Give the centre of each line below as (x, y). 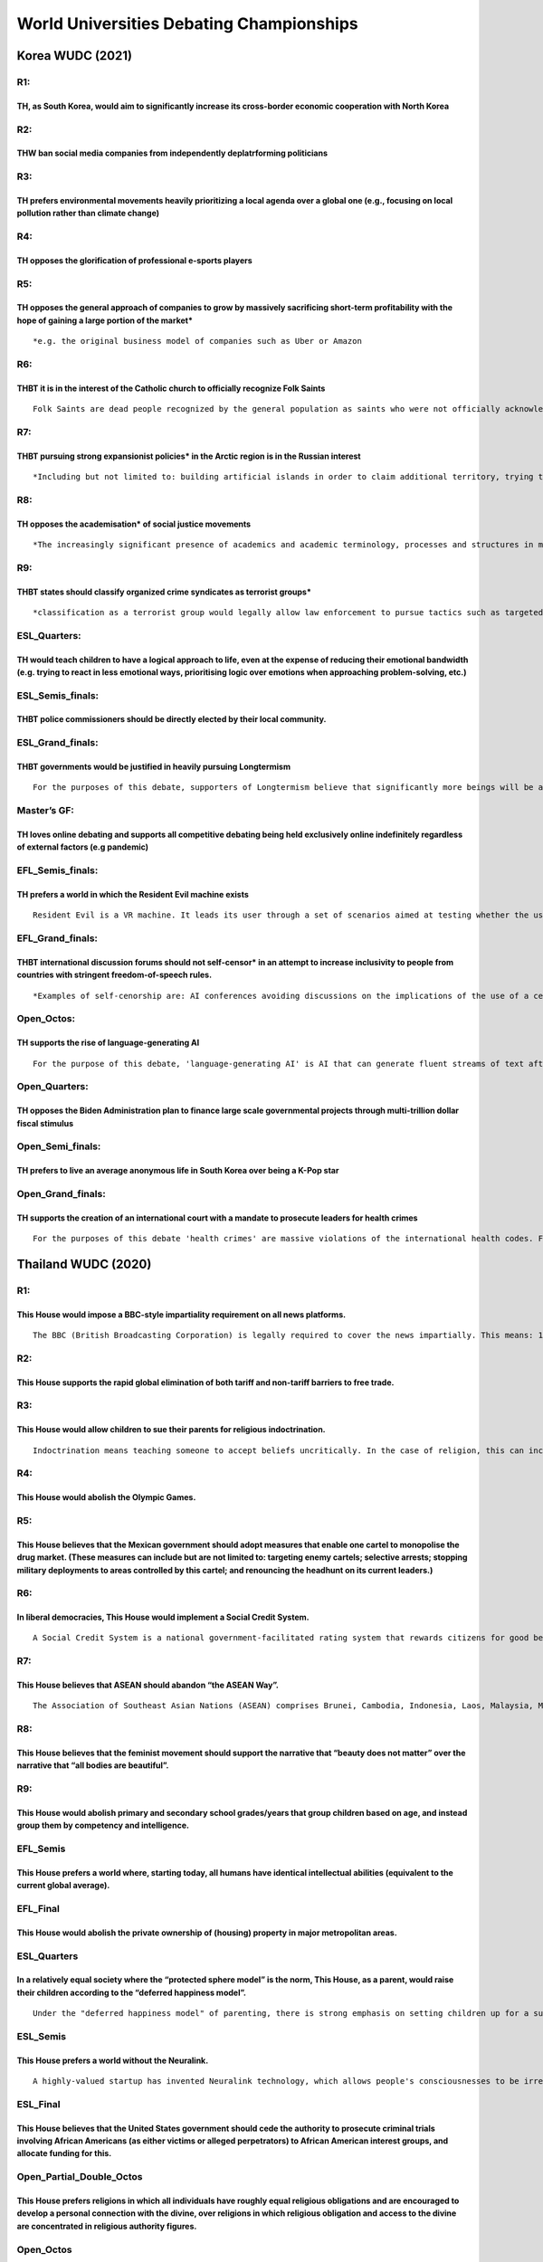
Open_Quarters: (53, 1087)
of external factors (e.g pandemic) (83, 847)
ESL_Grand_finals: (57, 743)
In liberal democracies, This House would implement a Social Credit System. (163, 1617)
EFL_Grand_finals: (57, 938)
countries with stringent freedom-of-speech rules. (114, 975)
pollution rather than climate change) (88, 214)
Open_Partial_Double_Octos (80, 2177)
